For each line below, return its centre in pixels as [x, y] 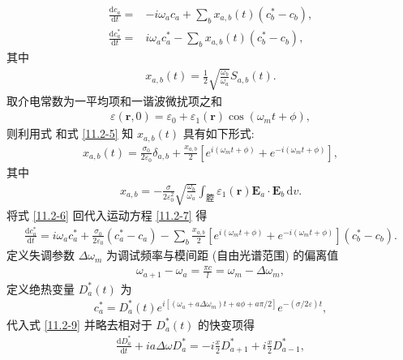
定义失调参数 [41, 255]
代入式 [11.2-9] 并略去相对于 [79, 324]
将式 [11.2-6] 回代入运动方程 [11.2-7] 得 [107, 215]
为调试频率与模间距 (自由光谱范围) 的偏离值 [223, 255]
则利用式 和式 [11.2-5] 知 [70, 133]
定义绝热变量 [41, 288]
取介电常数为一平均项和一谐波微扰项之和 [114, 100]
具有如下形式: [219, 133]
